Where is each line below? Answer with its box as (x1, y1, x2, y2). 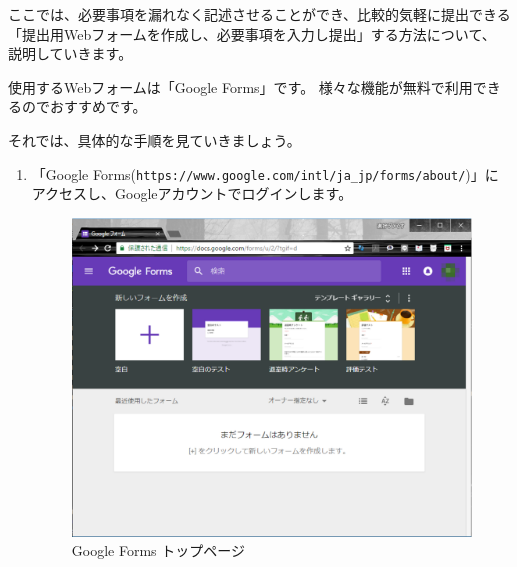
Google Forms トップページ (71, 540, 245, 561)
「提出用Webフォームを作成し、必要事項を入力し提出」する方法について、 (8, 23, 496, 44)
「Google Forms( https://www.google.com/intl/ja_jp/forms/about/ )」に (31, 163, 499, 184)
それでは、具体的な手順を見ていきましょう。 (8, 129, 301, 150)
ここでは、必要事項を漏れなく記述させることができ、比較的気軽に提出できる (8, 4, 511, 24)
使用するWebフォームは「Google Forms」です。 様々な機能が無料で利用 (8, 76, 473, 97)
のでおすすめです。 (21, 96, 147, 117)
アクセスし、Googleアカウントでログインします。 (31, 183, 353, 204)
